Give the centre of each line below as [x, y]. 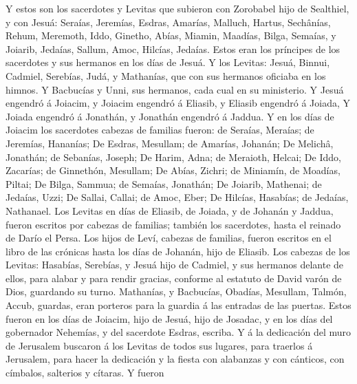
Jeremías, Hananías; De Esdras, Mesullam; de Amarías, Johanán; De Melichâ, [170, 143]
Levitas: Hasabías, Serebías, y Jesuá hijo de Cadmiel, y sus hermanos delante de [175, 265]
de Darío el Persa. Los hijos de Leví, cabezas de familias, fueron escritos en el [169, 238]
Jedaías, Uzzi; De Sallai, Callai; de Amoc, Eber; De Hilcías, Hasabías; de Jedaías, [177, 197]
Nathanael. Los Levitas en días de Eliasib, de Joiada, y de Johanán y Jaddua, [170, 210]
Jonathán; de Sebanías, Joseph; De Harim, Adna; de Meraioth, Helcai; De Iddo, [173, 157]
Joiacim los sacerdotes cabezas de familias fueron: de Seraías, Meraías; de [160, 130]
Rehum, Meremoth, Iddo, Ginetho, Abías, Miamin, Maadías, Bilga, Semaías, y [171, 35]
